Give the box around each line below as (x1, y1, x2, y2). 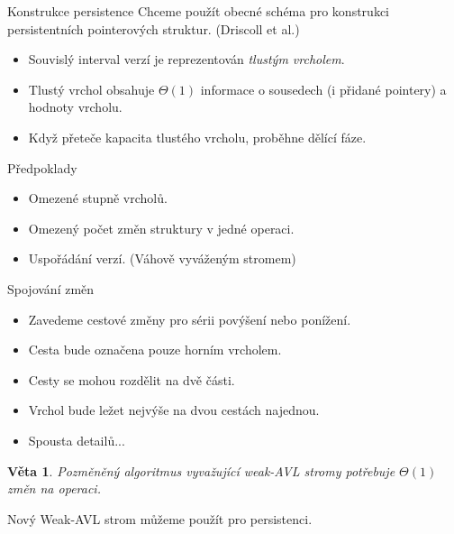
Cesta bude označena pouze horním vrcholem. (28, 340, 282, 359)
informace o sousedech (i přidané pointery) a (200, 79, 447, 98)
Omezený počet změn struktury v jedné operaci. (28, 218, 295, 237)
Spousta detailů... (28, 430, 125, 449)
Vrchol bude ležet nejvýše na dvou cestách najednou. (28, 400, 320, 419)
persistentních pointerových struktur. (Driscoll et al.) (7, 19, 300, 38)
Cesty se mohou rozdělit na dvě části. (28, 370, 235, 389)
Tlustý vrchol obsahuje (28, 79, 155, 98)
